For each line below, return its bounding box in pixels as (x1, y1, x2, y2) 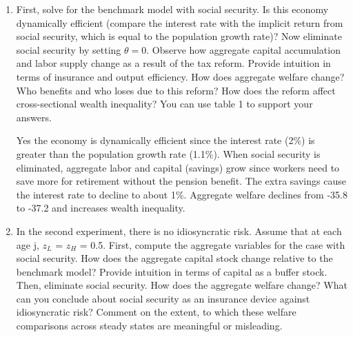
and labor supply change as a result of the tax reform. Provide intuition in (16, 56, 331, 70)
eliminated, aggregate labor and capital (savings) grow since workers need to (16, 160, 340, 174)
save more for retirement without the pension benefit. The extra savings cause (16, 174, 346, 188)
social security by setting (16, 42, 121, 57)
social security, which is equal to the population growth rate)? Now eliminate (16, 29, 342, 43)
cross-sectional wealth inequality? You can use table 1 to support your (16, 96, 313, 111)
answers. (16, 110, 52, 124)
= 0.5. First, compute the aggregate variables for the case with (79, 237, 345, 252)
